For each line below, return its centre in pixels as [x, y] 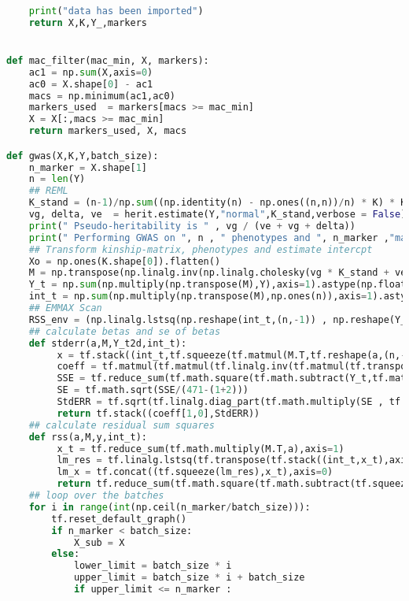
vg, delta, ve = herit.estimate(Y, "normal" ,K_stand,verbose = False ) [217, 215]
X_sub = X [99, 542]
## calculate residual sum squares [122, 425]
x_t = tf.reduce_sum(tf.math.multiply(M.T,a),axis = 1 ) [201, 449]
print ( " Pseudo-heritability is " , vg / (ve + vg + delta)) [192, 226]
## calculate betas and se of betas [125, 331]
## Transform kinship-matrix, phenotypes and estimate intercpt [201, 249]
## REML [48, 191]
